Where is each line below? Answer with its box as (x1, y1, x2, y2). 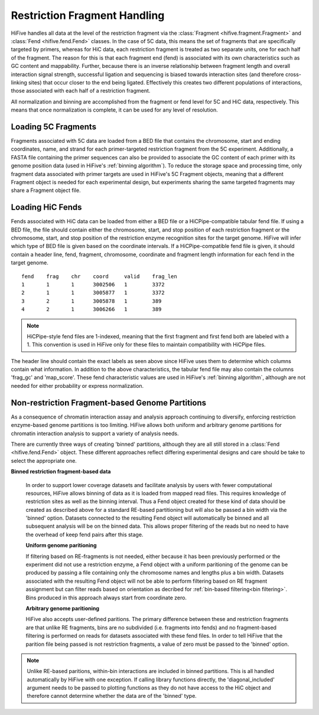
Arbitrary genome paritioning (25, 605, 100, 612)
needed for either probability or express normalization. (11, 382, 144, 389)
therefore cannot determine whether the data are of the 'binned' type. (27, 693, 197, 700)
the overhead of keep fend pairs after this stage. (25, 531, 144, 538)
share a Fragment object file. (11, 187, 81, 194)
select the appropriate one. (11, 457, 77, 464)
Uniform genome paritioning (25, 542, 97, 549)
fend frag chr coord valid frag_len (21, 273, 177, 280)
